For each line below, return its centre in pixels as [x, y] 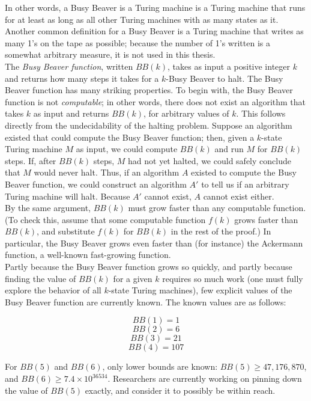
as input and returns [71, 113]
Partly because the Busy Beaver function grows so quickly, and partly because [149, 267]
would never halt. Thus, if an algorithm [107, 172]
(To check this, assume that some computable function [105, 219]
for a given [133, 278]
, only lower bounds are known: [160, 366]
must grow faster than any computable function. [217, 208]
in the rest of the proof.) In [221, 231]
